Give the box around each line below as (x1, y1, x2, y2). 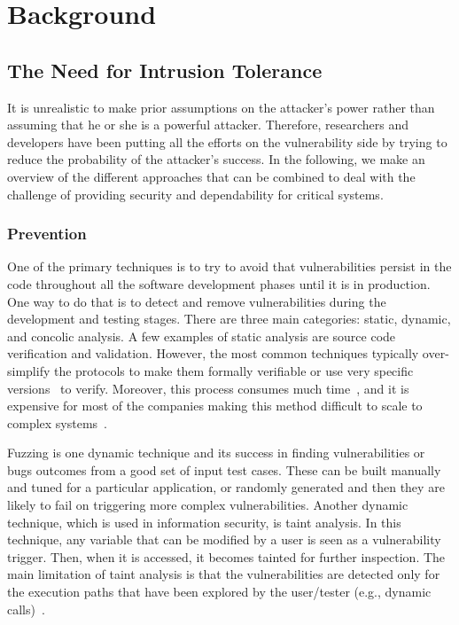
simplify (7, 361, 51, 379)
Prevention (7, 223, 87, 245)
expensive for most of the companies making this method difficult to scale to (7, 396, 423, 415)
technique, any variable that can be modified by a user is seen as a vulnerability (7, 530, 441, 549)
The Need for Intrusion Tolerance (7, 56, 323, 83)
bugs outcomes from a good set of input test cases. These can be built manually (7, 460, 441, 479)
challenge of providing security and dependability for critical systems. (7, 184, 384, 203)
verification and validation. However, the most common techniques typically (7, 344, 419, 363)
